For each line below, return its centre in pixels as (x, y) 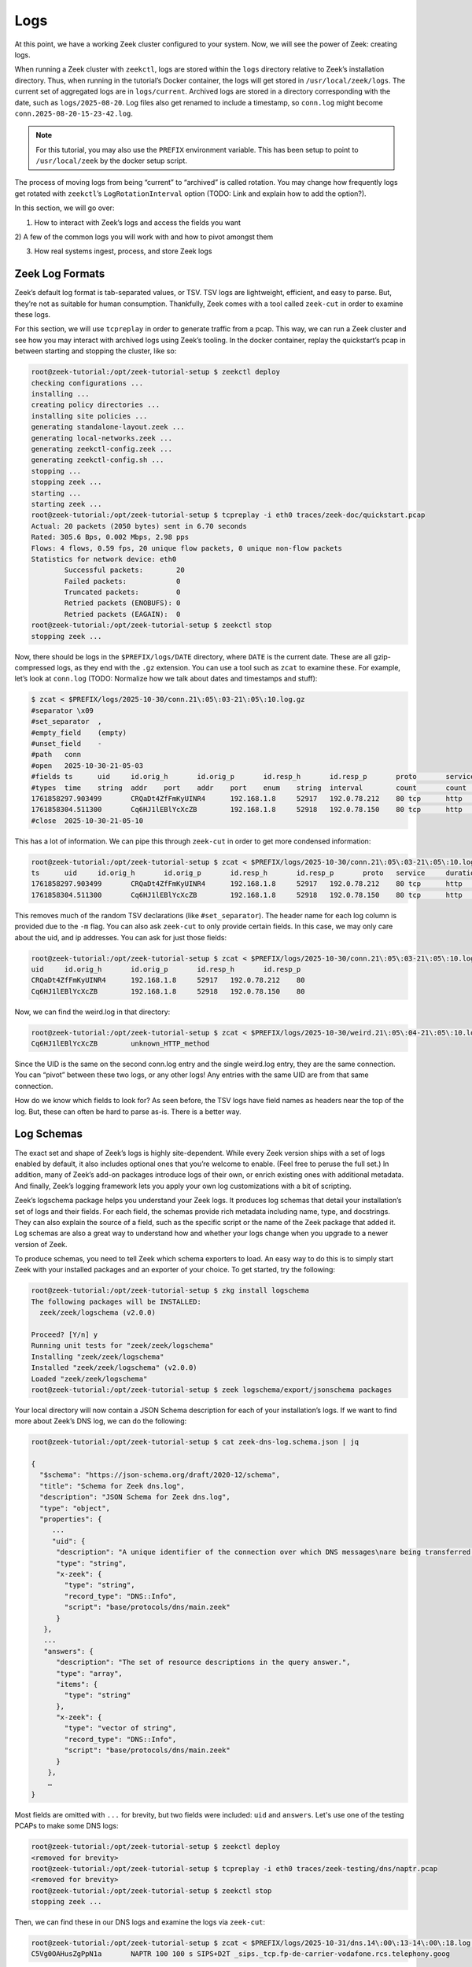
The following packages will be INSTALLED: (116, 1301)
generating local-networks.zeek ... (102, 438)
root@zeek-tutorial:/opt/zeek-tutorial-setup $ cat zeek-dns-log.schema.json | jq (195, 1442)
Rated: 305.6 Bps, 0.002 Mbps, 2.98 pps (110, 537)
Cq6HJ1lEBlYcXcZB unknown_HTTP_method (120, 1044)
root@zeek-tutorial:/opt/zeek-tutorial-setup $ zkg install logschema (170, 1291)
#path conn (56, 755)
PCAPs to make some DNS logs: (66, 1826)
